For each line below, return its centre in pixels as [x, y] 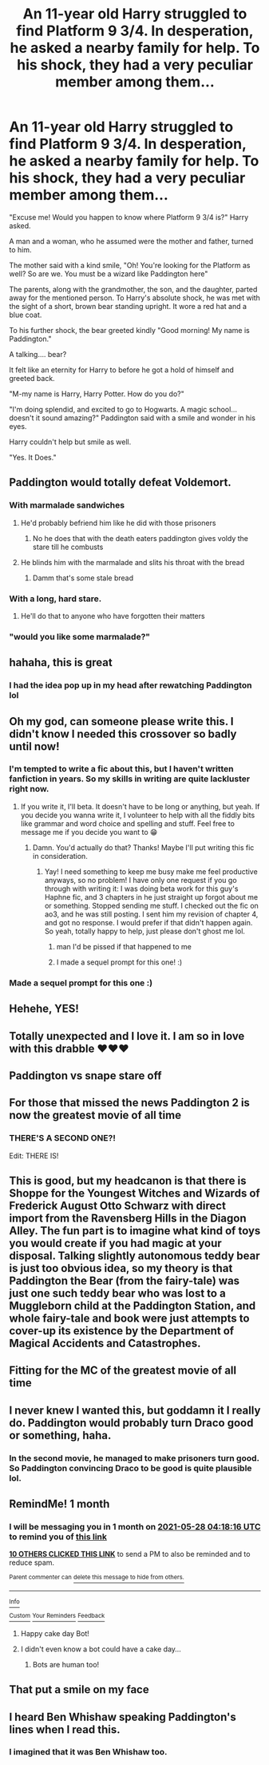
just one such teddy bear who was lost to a [117, 1294]
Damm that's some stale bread [83, 578]
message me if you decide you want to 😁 [89, 832]
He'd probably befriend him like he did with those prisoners [118, 523]
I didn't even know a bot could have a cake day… [101, 1649]
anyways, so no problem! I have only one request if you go [141, 880]
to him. [20, 250]
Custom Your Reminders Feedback [57, 1616]
